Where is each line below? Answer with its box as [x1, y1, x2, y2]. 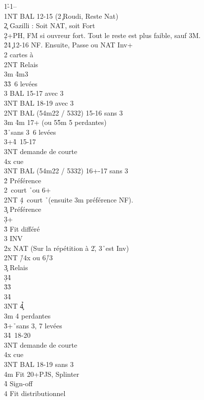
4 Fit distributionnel [4, 388, 66, 398]
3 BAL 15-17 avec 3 [4, 88, 64, 98]
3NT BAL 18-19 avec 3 [4, 97, 74, 108]
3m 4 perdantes [4, 311, 51, 320]
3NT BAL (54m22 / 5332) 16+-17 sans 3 [4, 165, 128, 176]
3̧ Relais [4, 262, 28, 273]
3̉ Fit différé [4, 223, 40, 234]
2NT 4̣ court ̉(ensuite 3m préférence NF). [4, 194, 133, 204]
